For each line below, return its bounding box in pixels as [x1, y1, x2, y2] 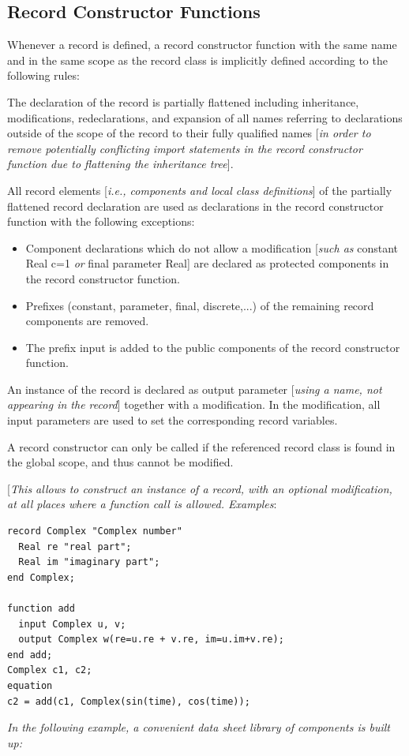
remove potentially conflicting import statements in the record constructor [7, 140, 362, 156]
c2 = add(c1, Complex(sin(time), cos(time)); [7, 695, 250, 707]
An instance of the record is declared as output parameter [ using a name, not [7, 380, 382, 397]
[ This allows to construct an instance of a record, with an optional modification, [7, 480, 392, 496]
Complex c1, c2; [7, 664, 92, 676]
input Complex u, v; [18, 618, 126, 630]
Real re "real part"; [18, 541, 132, 552]
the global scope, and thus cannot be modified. [7, 454, 234, 470]
